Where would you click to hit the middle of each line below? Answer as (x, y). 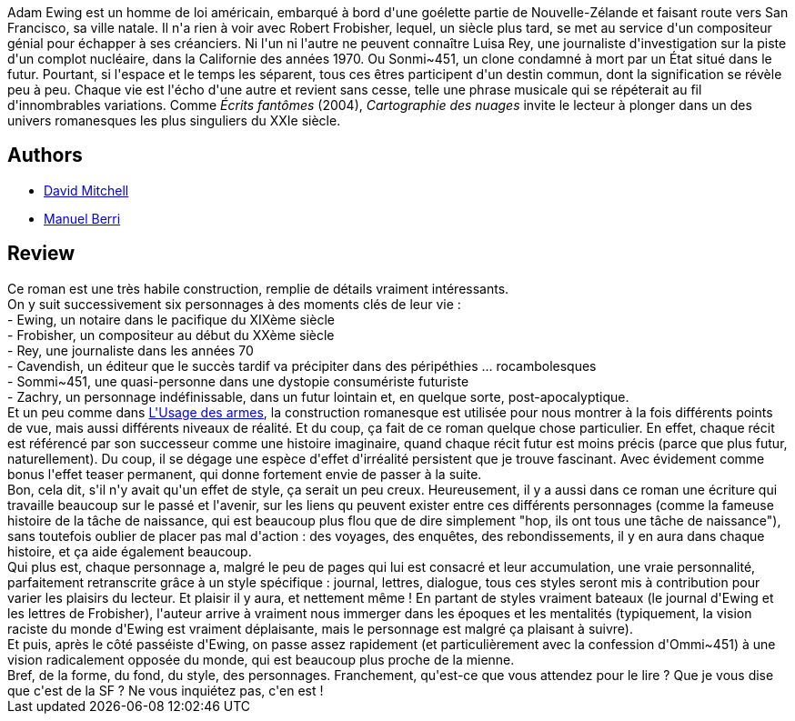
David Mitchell (86, 190)
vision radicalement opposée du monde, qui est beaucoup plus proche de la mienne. (261, 659)
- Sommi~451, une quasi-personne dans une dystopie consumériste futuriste (238, 381)
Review (41, 254)
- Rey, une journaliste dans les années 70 (131, 350)
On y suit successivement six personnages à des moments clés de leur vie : (234, 304)
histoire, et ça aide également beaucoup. (130, 551)
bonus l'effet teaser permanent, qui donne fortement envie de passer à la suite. (245, 474)
